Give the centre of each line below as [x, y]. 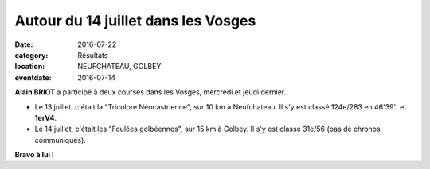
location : [30, 67]
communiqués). [61, 140]
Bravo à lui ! [35, 155]
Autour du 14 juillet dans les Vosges [135, 21]
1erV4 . [46, 117]
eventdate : [33, 77]
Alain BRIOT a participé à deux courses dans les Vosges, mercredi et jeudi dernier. [150, 92]
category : [31, 55]
